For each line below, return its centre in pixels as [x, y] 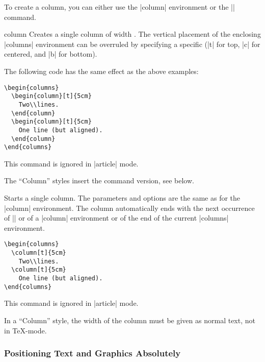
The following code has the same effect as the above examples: [101, 71]
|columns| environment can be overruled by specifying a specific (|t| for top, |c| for [132, 44]
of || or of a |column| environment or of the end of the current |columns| [116, 218]
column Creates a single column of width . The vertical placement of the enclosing [132, 34]
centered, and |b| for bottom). [51, 54]
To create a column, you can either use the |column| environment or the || [120, 7]
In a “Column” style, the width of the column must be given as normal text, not [130, 320]
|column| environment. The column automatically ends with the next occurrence [129, 208]
